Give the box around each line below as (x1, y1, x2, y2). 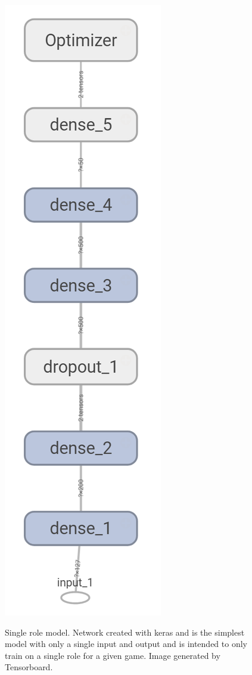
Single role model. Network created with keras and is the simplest (5, 626, 245, 638)
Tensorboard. (5, 661, 53, 673)
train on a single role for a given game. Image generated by (5, 649, 220, 661)
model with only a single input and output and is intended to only (5, 637, 247, 650)
